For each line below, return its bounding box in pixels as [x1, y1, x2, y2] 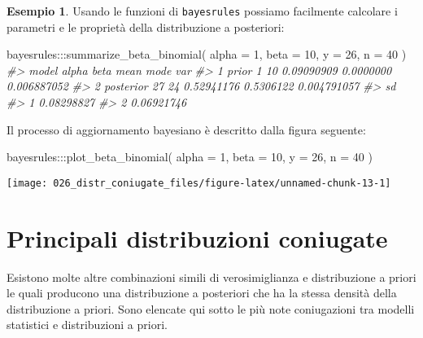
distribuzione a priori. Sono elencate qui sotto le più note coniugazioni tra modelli [7, 300, 415, 317]
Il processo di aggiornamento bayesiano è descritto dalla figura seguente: [7, 121, 366, 138]
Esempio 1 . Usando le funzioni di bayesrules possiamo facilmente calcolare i [7, 2, 398, 19]
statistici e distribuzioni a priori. [7, 316, 168, 333]
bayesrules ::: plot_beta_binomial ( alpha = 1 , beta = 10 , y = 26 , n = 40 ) [7, 148, 373, 165]
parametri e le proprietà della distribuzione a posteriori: [7, 18, 285, 35]
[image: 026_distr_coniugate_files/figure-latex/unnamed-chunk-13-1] [7, 177, 391, 189]
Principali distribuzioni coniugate [7, 221, 388, 254]
